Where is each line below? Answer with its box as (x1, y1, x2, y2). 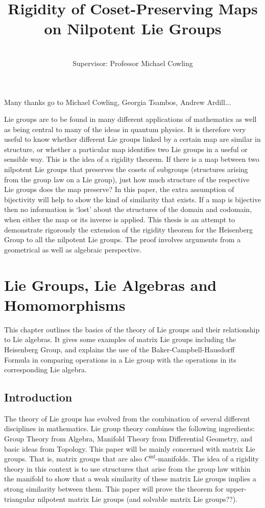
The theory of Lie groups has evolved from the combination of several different (4, 413, 250, 424)
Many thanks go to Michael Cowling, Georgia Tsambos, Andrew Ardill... (4, 96, 231, 107)
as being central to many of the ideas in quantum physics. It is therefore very (4, 123, 246, 134)
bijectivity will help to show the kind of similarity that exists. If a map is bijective (4, 194, 261, 204)
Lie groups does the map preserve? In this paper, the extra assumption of (4, 184, 234, 195)
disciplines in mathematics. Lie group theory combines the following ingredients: (4, 423, 255, 434)
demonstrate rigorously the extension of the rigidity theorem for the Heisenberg (4, 224, 253, 235)
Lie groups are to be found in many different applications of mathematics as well (4, 114, 257, 124)
